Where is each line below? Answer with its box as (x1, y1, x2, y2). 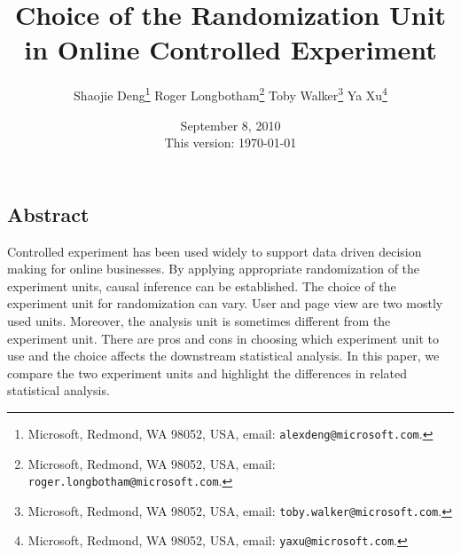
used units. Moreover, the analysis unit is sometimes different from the (7, 311, 391, 329)
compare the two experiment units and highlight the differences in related (7, 363, 408, 382)
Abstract (7, 200, 90, 227)
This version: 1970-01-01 (164, 133, 297, 152)
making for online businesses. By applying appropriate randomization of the (7, 259, 420, 278)
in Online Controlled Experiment (24, 31, 437, 67)
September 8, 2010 (180, 115, 281, 134)
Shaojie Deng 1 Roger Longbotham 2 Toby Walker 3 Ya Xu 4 (74, 83, 387, 104)
